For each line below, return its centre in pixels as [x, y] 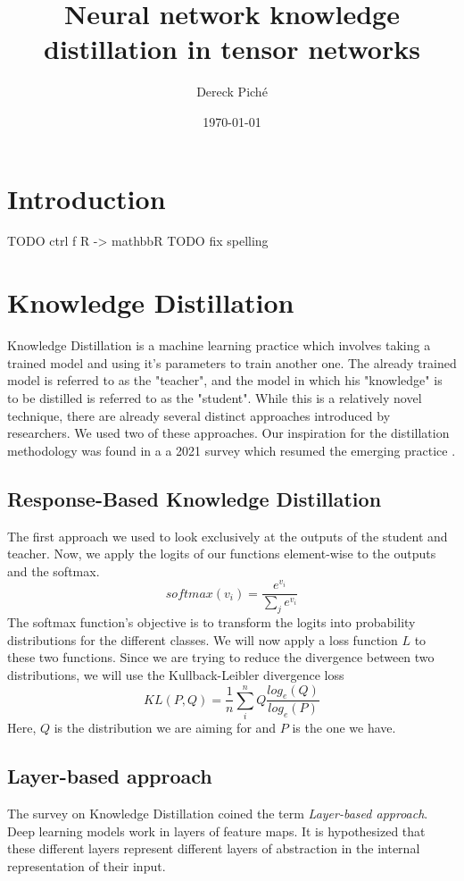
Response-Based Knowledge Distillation [195, 498]
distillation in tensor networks [232, 49]
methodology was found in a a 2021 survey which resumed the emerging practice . [232, 450]
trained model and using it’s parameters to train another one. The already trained [232, 362]
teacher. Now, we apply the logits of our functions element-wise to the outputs [222, 554]
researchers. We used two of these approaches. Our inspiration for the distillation [228, 433]
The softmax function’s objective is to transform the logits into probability [211, 622]
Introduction [87, 198]
